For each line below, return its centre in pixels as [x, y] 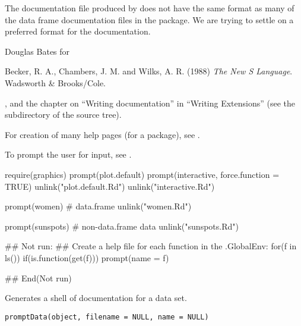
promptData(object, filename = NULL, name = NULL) [107, 317]
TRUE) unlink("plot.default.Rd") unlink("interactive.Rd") [110, 186]
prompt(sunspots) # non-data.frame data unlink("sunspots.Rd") [122, 226]
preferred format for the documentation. [78, 31]
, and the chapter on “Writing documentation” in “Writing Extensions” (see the [150, 103]
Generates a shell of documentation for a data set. [96, 298]
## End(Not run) [38, 278]
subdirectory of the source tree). [63, 115]
